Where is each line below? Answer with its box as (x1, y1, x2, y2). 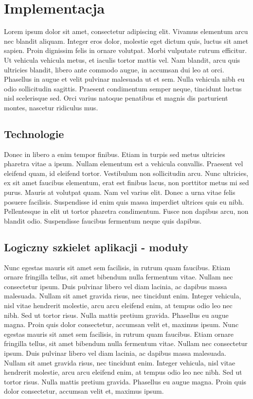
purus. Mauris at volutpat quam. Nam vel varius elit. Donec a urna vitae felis (4, 187, 235, 197)
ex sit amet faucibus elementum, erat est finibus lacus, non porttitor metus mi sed (4, 177, 249, 188)
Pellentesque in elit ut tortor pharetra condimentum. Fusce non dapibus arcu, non (4, 206, 249, 216)
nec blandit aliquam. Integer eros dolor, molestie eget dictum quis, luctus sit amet (4, 35, 249, 46)
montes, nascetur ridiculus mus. (4, 102, 98, 112)
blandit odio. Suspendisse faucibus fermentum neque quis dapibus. (4, 215, 202, 226)
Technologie (4, 126, 64, 141)
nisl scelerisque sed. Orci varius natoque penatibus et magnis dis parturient (4, 93, 228, 103)
